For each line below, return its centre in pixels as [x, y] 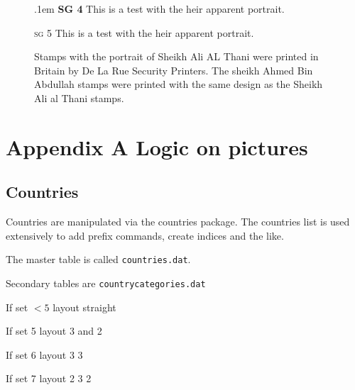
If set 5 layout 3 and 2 [54, 331]
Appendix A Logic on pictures [157, 146]
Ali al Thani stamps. [79, 97]
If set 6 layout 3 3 [44, 354]
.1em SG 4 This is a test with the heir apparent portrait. [159, 9]
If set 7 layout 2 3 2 [49, 378]
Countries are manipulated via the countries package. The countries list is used [178, 222]
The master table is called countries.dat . [98, 259]
